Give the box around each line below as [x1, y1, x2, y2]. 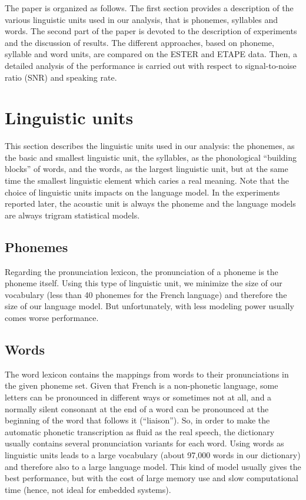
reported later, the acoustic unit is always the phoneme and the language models [5, 197, 296, 210]
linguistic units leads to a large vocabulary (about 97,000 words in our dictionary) [5, 448, 301, 461]
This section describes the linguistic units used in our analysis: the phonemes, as [5, 140, 295, 152]
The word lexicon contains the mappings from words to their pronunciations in [5, 367, 289, 380]
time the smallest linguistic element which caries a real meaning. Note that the [5, 174, 289, 187]
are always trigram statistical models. [5, 208, 140, 221]
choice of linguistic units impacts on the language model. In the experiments [5, 186, 280, 198]
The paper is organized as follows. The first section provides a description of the [5, 2, 294, 14]
